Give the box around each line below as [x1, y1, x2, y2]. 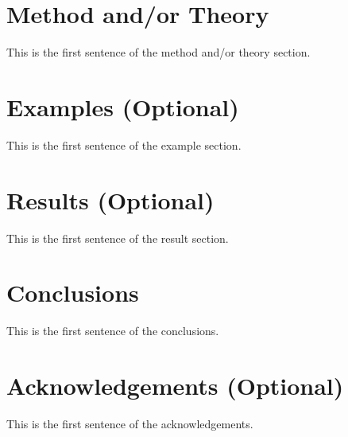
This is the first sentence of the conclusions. [6, 322, 219, 339]
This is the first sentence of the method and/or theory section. [6, 44, 311, 60]
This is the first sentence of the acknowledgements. [6, 416, 253, 431]
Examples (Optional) [6, 90, 239, 123]
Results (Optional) [6, 183, 215, 216]
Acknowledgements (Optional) [6, 369, 344, 402]
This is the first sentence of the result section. [6, 229, 229, 246]
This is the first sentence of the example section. [6, 136, 242, 153]
